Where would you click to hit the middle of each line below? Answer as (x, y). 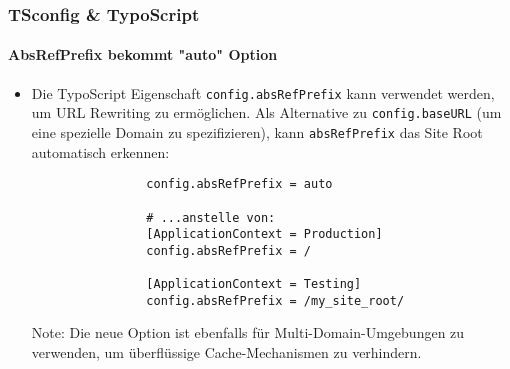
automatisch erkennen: (100, 151)
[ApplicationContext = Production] (264, 234)
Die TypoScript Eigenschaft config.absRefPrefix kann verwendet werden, (263, 92)
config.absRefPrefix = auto (239, 184)
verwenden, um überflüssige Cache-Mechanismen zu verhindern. (226, 352)
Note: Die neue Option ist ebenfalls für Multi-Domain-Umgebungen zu (248, 332)
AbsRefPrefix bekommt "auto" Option (143, 54)
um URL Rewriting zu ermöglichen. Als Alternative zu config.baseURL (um (266, 112)
